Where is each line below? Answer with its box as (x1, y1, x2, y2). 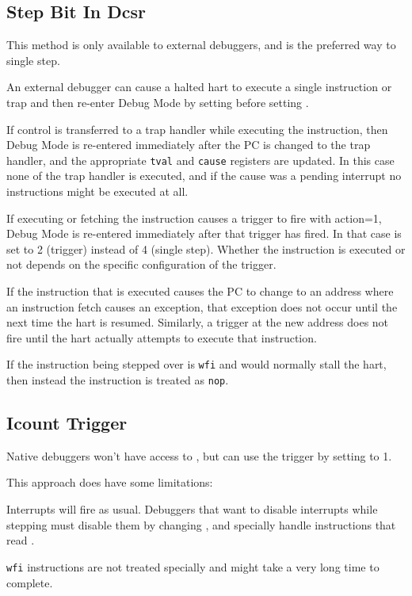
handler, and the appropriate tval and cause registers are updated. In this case (6, 151, 395, 168)
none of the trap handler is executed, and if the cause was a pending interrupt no (6, 167, 402, 184)
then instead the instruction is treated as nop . (6, 372, 229, 388)
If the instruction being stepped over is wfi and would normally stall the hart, (6, 356, 387, 372)
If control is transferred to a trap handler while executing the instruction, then (6, 120, 388, 137)
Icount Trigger (6, 411, 128, 435)
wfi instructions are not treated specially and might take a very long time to (6, 558, 380, 575)
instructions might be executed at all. (6, 183, 189, 200)
